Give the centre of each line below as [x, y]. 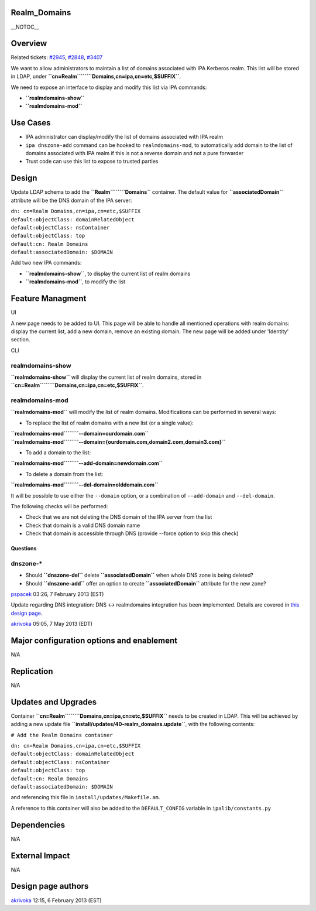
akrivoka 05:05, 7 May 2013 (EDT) [52, 624]
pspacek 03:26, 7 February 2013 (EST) [57, 594]
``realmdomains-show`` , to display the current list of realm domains [108, 273]
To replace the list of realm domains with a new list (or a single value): [110, 423]
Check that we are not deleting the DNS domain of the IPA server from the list [119, 517]
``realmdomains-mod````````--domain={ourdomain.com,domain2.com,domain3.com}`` [118, 441]
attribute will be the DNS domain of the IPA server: [71, 200]
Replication [32, 671]
